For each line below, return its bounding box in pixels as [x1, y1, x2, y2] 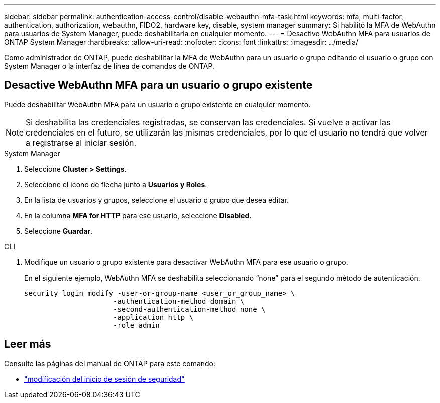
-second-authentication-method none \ [113, 305, 266, 313]
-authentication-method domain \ [113, 297, 245, 305]
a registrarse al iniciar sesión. [26, 137, 137, 148]
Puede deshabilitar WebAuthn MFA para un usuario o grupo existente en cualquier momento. [4, 100, 311, 109]
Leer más [4, 338, 51, 351]
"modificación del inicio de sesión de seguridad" [24, 374, 185, 383]
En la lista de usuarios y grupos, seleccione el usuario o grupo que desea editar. [24, 195, 289, 204]
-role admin [113, 321, 160, 329]
